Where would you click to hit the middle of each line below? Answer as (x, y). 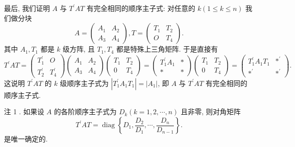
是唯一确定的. (26, 139)
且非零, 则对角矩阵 (211, 111)
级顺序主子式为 (84, 83)
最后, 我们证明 (27, 8)
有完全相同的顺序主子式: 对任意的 (141, 8)
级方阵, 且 (79, 49)
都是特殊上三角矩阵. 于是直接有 (167, 49)
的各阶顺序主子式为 (85, 111)
